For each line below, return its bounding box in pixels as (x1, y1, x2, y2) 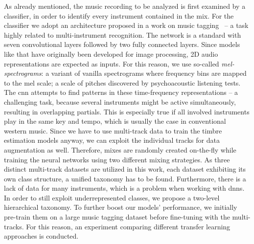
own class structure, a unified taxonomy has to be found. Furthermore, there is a (4, 173, 246, 183)
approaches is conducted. (4, 231, 79, 241)
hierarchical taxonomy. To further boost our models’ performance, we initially (4, 202, 237, 212)
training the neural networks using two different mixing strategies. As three (4, 154, 230, 164)
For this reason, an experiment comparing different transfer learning (26, 221, 231, 231)
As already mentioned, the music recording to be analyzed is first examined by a (4, 1, 246, 11)
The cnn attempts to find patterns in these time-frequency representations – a (4, 87, 238, 97)
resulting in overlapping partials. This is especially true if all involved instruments (4, 106, 250, 116)
